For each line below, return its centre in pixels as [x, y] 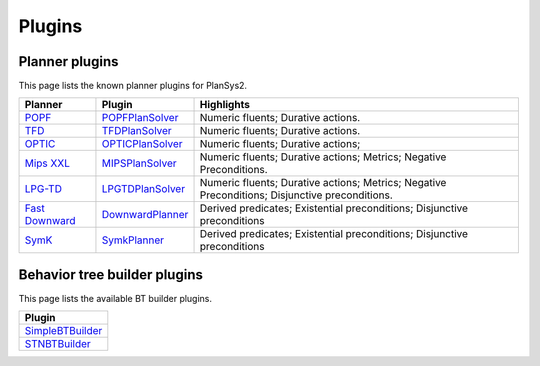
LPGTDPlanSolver [143, 189]
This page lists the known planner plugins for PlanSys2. [133, 86]
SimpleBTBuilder [63, 331]
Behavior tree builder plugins [111, 274]
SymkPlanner [133, 240]
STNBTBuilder [58, 344]
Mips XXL [47, 163]
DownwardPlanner [145, 215]
